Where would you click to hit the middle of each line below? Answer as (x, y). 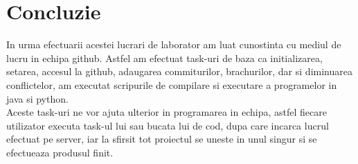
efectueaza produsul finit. (60, 152)
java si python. (37, 98)
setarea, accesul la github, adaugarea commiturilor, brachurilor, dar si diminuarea (179, 71)
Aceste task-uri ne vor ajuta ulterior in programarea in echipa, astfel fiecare (167, 112)
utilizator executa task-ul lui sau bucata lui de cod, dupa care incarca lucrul (168, 125)
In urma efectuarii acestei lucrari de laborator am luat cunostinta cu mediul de (174, 44)
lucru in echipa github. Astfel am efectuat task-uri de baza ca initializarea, (164, 58)
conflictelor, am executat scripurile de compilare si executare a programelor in (172, 84)
